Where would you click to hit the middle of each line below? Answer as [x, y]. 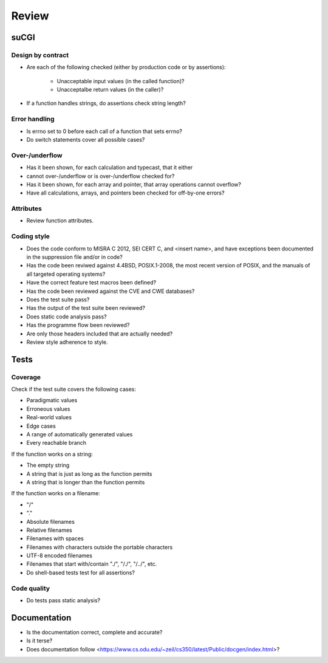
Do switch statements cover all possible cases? [86, 140]
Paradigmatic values [52, 400]
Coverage [26, 377]
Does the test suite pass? [58, 299]
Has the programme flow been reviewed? [78, 325]
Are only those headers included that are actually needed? [100, 334]
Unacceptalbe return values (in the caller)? [110, 90]
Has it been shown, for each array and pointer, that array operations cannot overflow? [134, 184]
